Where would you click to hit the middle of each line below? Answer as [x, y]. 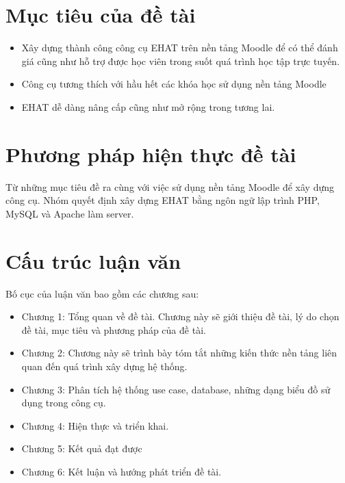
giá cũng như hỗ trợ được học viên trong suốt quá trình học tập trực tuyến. [181, 61]
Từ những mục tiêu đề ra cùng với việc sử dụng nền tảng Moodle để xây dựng [170, 186]
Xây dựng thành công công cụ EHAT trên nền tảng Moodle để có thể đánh [180, 48]
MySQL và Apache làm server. [70, 213]
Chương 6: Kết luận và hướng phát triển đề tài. [122, 471]
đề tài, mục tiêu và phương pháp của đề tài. [114, 329]
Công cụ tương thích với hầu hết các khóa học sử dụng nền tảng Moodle [174, 84]
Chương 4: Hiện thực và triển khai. [95, 425]
